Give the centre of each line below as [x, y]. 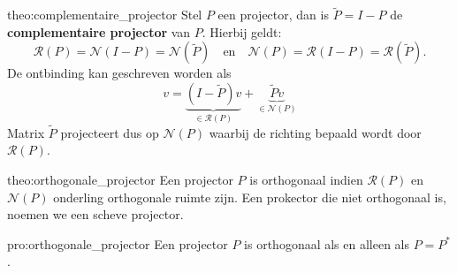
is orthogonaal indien [306, 179]
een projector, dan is [273, 15]
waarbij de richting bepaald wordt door [315, 132]
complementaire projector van [99, 31]
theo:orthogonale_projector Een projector [120, 179]
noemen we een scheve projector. [95, 214]
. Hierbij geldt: [242, 31]
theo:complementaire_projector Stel [105, 15]
